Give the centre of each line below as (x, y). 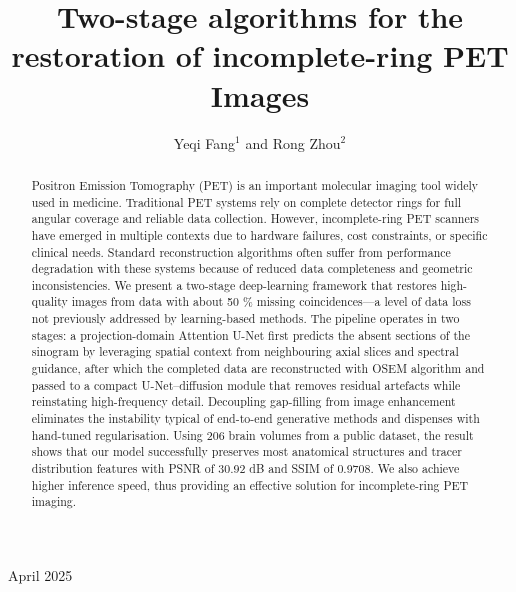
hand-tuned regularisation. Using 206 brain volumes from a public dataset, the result (252, 434)
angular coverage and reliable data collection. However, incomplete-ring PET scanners (255, 218)
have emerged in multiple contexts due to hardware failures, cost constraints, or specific (259, 234)
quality (49, 301)
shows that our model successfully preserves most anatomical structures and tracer (247, 451)
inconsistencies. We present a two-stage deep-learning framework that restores (234, 284)
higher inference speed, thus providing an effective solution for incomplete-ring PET (250, 484)
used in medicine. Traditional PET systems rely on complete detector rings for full (246, 201)
